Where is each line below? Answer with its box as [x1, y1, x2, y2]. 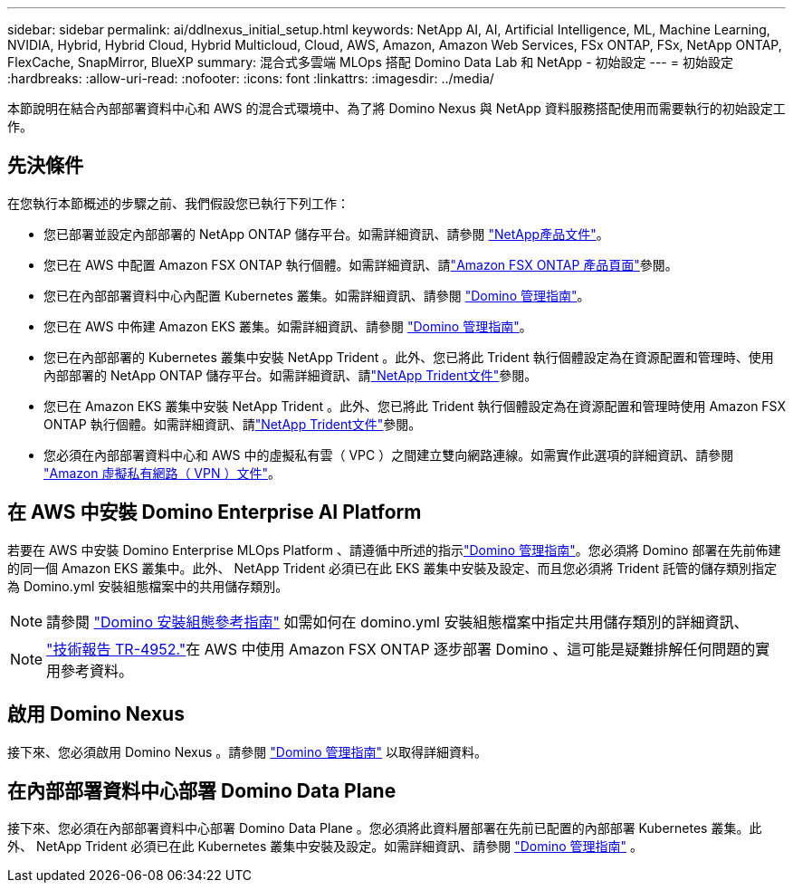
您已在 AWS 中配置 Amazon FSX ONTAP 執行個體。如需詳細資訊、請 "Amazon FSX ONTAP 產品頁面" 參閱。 [43, 256, 678, 273]
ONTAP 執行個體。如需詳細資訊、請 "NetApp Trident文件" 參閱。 [43, 416, 422, 432]
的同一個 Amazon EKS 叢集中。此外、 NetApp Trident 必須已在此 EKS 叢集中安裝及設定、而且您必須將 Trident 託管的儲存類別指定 [7, 560, 778, 576]
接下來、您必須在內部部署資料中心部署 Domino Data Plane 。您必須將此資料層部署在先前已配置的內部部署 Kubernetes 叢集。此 [7, 820, 762, 837]
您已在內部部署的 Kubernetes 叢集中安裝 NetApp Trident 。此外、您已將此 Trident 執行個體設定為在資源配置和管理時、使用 [43, 349, 774, 365]
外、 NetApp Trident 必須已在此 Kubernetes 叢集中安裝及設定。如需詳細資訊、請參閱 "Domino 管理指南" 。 [7, 838, 643, 855]
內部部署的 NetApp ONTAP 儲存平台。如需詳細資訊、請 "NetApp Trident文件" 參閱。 [43, 367, 538, 383]
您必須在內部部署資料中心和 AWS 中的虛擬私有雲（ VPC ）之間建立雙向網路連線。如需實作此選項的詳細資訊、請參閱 [43, 446, 734, 463]
